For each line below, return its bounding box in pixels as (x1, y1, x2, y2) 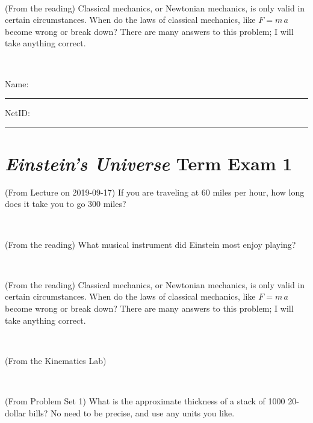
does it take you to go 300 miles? (5, 197, 126, 210)
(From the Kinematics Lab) (5, 354, 107, 366)
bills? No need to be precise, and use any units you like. (28, 406, 235, 419)
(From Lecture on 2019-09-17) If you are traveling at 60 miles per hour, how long (5, 185, 305, 198)
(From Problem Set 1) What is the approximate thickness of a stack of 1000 (5, 395, 285, 407)
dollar (5, 406, 26, 419)
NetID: (5, 107, 30, 119)
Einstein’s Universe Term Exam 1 (5, 150, 293, 176)
